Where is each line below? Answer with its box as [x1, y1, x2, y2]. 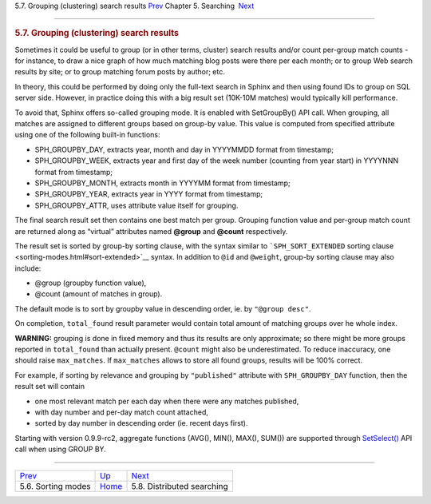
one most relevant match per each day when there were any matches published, [34, 396, 299, 406]
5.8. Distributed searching [131, 480, 228, 491]
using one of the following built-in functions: [14, 130, 160, 140]
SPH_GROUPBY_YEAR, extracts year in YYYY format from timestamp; [34, 189, 263, 199]
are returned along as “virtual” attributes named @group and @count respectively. [14, 226, 288, 236]
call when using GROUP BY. [14, 444, 107, 454]
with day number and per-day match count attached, [34, 407, 209, 417]
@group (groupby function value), [34, 278, 147, 288]
